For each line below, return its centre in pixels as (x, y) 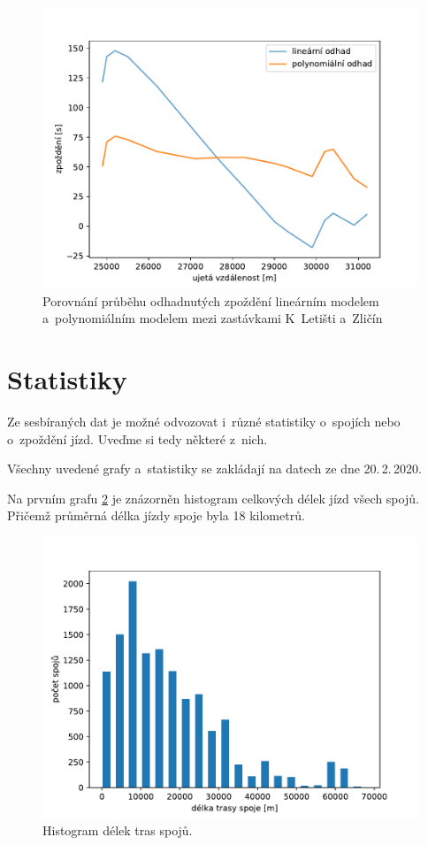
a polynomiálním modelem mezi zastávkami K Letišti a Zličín (213, 318)
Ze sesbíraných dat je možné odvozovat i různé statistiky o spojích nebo (204, 421)
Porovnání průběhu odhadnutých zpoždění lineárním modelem (211, 300)
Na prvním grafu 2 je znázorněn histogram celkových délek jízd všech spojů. (213, 498)
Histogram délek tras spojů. (118, 830)
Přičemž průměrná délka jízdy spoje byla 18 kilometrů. (156, 515)
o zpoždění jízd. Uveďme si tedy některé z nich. (138, 438)
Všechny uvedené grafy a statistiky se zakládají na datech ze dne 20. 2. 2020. (214, 469)
